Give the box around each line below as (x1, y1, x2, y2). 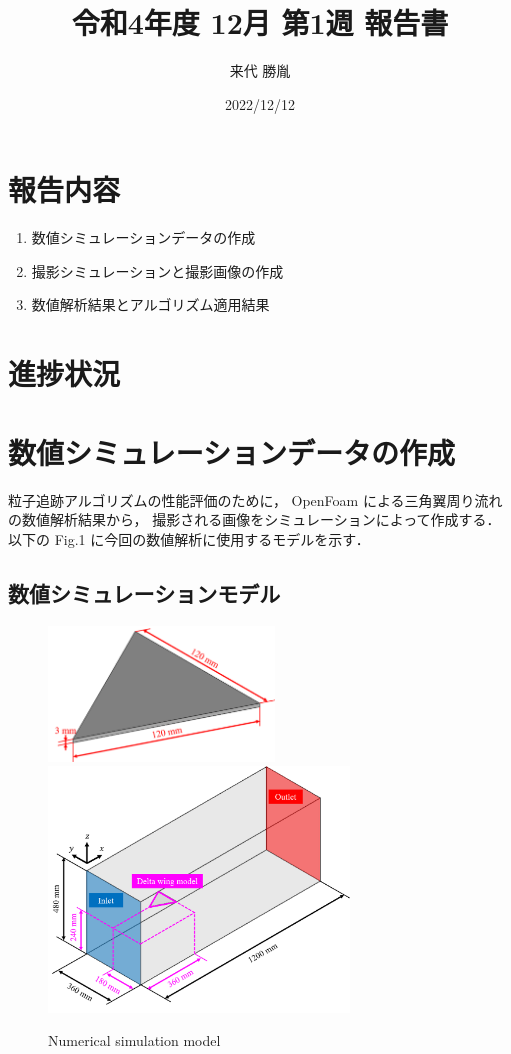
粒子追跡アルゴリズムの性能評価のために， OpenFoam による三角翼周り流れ (8, 489, 503, 510)
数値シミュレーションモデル (8, 577, 281, 608)
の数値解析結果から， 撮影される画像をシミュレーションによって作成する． (8, 509, 501, 530)
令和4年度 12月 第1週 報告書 (71, 2, 449, 43)
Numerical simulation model (48, 1030, 221, 1051)
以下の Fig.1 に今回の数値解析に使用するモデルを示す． (8, 528, 370, 549)
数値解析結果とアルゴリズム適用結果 (31, 294, 270, 315)
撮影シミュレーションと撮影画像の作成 (31, 260, 284, 281)
